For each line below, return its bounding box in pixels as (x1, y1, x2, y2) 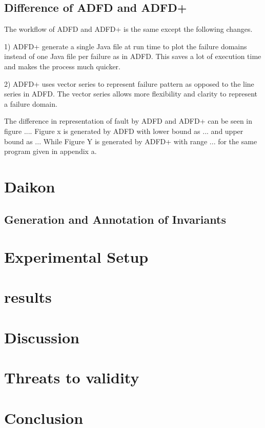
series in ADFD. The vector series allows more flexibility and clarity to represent (4, 88, 257, 99)
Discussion (4, 326, 79, 347)
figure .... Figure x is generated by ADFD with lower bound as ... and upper (4, 125, 243, 136)
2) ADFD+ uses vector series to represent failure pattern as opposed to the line (4, 78, 254, 89)
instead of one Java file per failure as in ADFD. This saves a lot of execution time (4, 51, 261, 62)
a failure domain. (4, 98, 57, 109)
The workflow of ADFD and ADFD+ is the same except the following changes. (4, 24, 253, 34)
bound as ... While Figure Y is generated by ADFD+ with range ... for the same (4, 135, 257, 146)
